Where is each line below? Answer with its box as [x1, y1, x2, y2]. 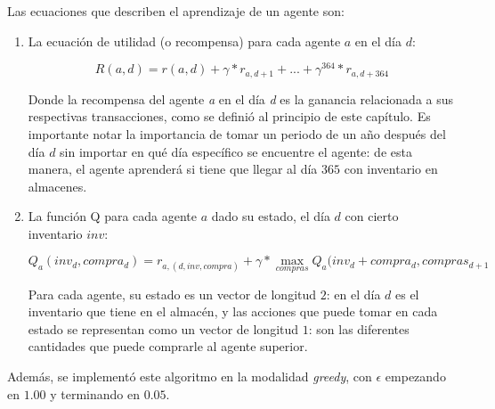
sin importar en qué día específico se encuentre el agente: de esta [60, 142, 412, 160]
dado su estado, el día [211, 207, 330, 225]
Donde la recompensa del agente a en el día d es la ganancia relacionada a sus [28, 89, 454, 108]
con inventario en [344, 160, 438, 178]
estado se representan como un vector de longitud [28, 319, 299, 338]
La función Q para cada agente [28, 207, 198, 225]
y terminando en [50, 384, 141, 403]
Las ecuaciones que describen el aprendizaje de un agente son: [7, 2, 345, 20]
